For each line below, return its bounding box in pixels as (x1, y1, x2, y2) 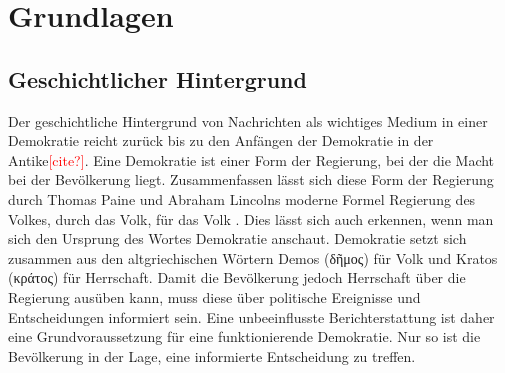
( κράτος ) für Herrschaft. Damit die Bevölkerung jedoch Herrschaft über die (8, 267, 466, 288)
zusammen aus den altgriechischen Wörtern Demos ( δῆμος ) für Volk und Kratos (8, 247, 498, 268)
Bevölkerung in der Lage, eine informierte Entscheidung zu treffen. (8, 345, 416, 366)
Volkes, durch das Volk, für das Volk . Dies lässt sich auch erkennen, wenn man (8, 208, 494, 229)
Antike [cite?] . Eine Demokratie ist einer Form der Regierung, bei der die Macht (8, 149, 495, 170)
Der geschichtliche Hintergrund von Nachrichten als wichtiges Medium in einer (8, 110, 488, 131)
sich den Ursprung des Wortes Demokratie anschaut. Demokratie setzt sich (8, 228, 467, 249)
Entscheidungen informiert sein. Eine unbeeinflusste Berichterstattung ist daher (8, 306, 495, 327)
